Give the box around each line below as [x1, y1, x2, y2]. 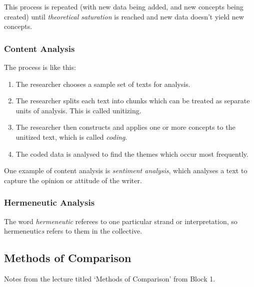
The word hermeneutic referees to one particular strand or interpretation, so [4, 216, 237, 226]
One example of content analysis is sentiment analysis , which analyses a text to [4, 165, 247, 176]
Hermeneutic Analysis [4, 196, 95, 209]
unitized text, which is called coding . [15, 131, 127, 142]
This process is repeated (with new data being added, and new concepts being [4, 1, 243, 11]
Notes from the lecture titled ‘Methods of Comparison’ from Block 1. [4, 273, 215, 284]
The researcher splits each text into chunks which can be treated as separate [15, 95, 250, 106]
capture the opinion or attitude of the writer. [4, 175, 142, 185]
